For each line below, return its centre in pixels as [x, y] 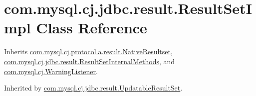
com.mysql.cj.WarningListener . [51, 71]
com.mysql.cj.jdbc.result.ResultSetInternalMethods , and [90, 61]
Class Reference [92, 28]
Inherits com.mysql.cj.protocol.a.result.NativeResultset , [88, 51]
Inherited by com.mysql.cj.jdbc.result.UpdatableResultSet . [93, 88]
